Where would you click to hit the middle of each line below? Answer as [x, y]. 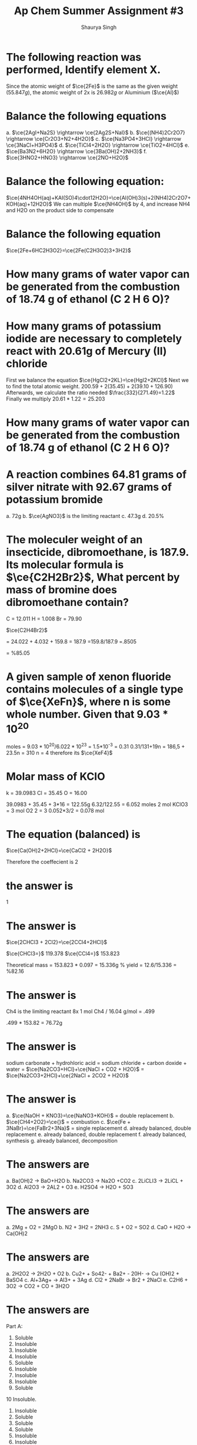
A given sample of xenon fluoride [89, 677]
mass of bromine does [62, 590]
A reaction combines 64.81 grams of [96, 474]
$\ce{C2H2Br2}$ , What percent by [93, 577]
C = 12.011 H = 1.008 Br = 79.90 [44, 618]
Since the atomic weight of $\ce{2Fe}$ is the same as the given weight [92, 86]
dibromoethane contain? [68, 602]
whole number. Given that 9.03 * [87, 714]
